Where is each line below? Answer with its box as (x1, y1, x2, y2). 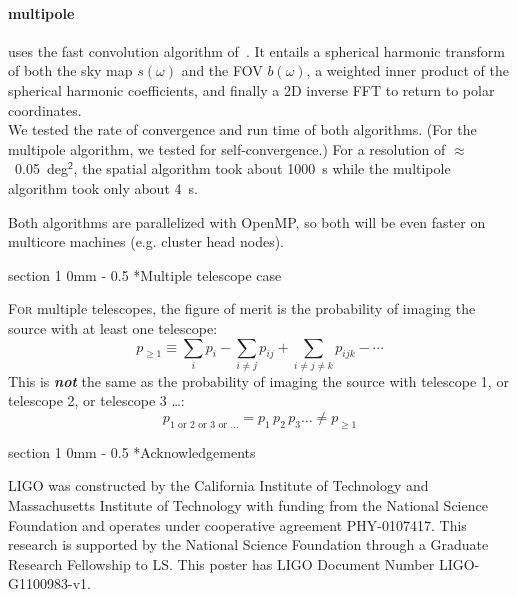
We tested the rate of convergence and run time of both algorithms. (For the (8, 119, 477, 140)
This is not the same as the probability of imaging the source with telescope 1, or (8, 370, 509, 391)
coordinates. (8, 99, 82, 120)
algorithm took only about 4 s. (8, 177, 198, 198)
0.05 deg (14, 158, 68, 179)
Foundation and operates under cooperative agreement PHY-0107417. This (8, 514, 467, 535)
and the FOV (181, 60, 263, 81)
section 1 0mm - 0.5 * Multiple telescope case (8, 264, 282, 285)
